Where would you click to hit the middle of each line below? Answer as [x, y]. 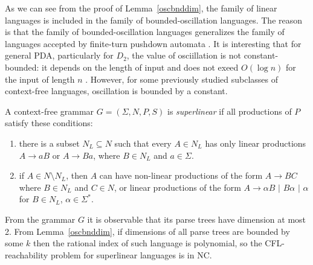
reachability [27, 254]
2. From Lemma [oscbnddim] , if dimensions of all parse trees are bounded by [147, 231]
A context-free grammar [50, 111]
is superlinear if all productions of [230, 111]
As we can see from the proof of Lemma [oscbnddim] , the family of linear [141, 8]
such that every [143, 143]
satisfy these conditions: [49, 123]
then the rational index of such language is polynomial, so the [148, 243]
